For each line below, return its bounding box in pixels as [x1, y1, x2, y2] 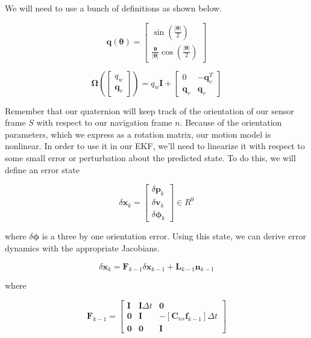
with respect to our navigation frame [36, 116, 172, 129]
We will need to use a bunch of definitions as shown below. [5, 2, 222, 14]
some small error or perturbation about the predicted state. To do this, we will [5, 152, 296, 164]
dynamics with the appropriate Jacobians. [5, 241, 160, 254]
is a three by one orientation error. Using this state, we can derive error [42, 230, 306, 242]
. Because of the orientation [180, 116, 282, 129]
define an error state [5, 163, 80, 176]
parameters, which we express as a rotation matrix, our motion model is [5, 128, 271, 140]
